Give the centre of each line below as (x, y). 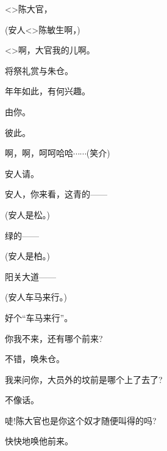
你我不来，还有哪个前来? (54, 338)
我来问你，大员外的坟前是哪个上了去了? (84, 379)
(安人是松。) (27, 214)
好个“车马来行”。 (39, 317)
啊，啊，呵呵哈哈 (39, 153)
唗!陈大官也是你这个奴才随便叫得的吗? (81, 420)
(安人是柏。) (27, 256)
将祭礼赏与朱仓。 (39, 70)
